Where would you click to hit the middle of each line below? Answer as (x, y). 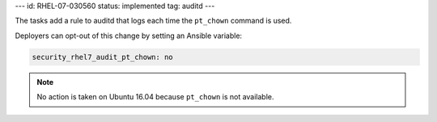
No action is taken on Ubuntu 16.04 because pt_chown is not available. (155, 97)
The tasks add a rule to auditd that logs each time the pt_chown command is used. (153, 21)
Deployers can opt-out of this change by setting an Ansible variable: (129, 36)
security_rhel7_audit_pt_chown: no (102, 57)
